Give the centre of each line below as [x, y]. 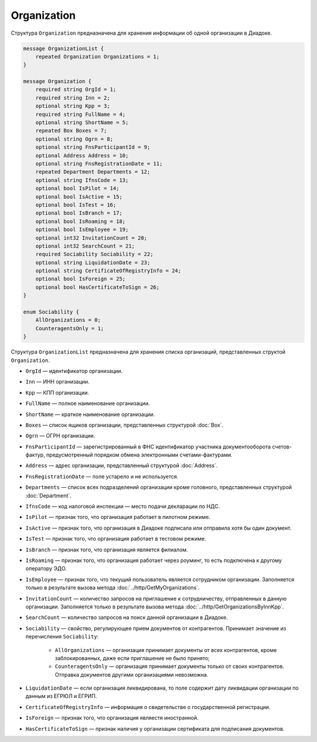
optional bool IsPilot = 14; [77, 189]
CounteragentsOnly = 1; [70, 328]
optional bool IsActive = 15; [79, 197]
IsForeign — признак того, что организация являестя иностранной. [112, 718]
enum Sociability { [51, 312]
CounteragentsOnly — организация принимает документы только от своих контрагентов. [170, 666]
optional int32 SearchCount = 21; [85, 246]
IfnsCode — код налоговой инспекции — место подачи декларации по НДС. [123, 507]
